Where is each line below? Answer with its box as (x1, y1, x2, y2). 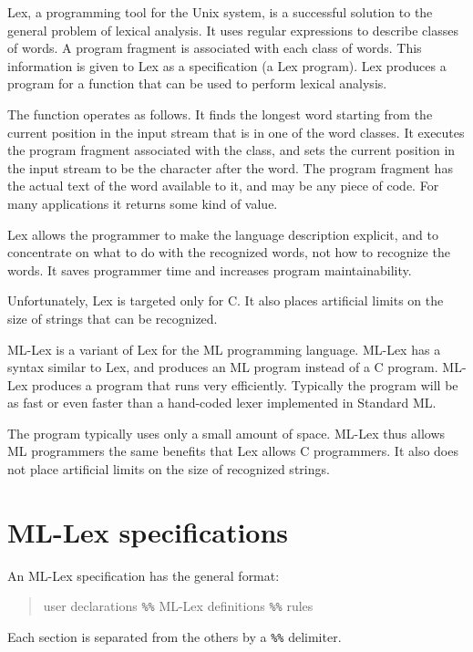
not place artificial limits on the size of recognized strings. (7, 460, 330, 479)
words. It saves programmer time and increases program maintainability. (7, 260, 412, 279)
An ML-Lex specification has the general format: (7, 565, 280, 585)
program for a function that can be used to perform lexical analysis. (7, 74, 387, 93)
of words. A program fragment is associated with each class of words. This (7, 38, 422, 57)
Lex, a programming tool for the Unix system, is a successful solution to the (7, 3, 433, 21)
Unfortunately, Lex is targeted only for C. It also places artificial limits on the (7, 291, 444, 310)
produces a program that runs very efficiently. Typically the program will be (32, 375, 458, 394)
